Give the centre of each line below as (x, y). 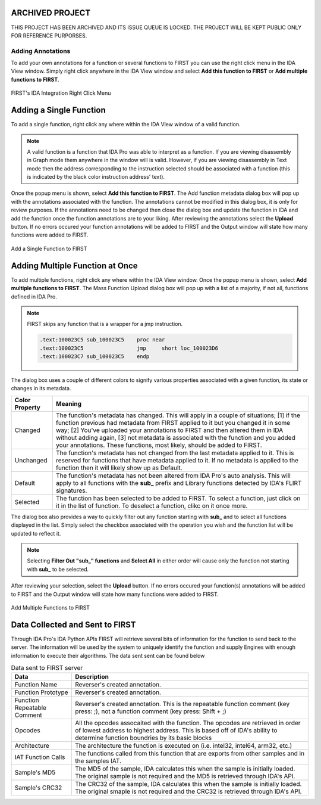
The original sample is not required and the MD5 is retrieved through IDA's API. (185, 776)
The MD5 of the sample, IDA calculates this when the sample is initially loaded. (185, 769)
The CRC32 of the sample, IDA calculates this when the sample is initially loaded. (188, 784)
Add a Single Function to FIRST (49, 248)
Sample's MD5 (35, 773)
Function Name (36, 685)
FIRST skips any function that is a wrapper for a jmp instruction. (105, 324)
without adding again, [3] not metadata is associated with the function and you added (175, 437)
